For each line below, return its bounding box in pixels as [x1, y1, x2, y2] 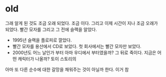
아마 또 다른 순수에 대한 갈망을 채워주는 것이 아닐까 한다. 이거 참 [5, 66, 129, 72]
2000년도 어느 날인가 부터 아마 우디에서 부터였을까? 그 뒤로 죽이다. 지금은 [12, 49, 156, 55]
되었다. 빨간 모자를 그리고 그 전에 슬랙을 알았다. [5, 26, 97, 32]
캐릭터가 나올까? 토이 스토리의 [17, 55, 76, 61]
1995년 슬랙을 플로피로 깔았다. [12, 37, 72, 43]
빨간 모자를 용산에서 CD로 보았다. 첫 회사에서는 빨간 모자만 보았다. [12, 43, 141, 49]
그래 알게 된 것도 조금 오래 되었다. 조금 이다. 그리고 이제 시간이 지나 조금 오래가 [5, 20, 158, 26]
